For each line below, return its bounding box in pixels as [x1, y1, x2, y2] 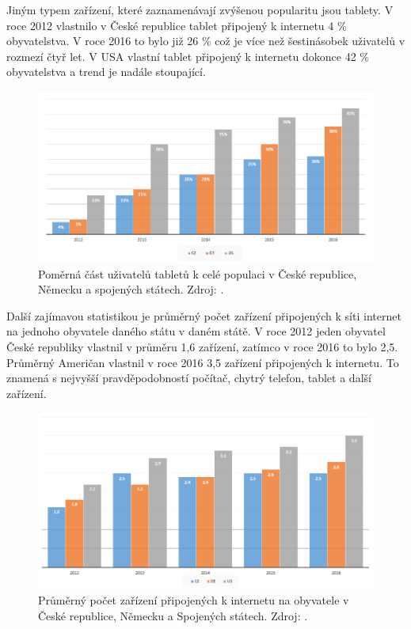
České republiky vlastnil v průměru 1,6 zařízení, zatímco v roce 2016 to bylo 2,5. [6, 338, 398, 354]
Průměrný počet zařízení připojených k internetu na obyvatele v [38, 592, 349, 608]
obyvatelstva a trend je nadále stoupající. [6, 63, 206, 80]
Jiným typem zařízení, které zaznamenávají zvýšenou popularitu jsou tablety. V [6, 2, 394, 17]
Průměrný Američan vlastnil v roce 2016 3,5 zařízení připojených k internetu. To [6, 354, 399, 370]
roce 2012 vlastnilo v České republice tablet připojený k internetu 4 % [6, 17, 347, 33]
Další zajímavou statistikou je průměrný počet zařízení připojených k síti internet [6, 307, 401, 324]
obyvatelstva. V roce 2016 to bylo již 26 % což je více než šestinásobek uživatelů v [6, 32, 405, 49]
